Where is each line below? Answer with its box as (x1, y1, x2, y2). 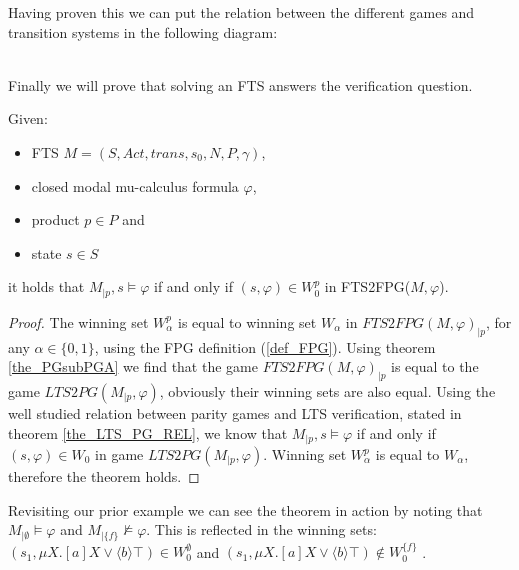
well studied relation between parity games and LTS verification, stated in (8, 402, 462, 423)
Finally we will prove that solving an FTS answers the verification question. (8, 74, 473, 95)
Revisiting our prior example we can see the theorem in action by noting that (8, 499, 483, 520)
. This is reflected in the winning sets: (146, 519, 377, 540)
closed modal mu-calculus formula (31, 175, 239, 196)
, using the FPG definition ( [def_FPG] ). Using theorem (94, 336, 436, 357)
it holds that (8, 276, 85, 297)
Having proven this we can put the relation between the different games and (8, 2, 475, 22)
